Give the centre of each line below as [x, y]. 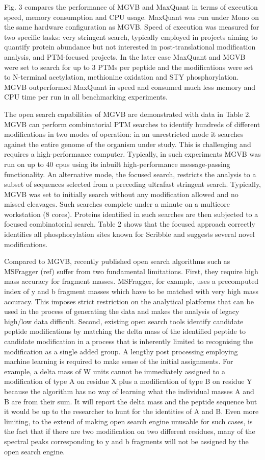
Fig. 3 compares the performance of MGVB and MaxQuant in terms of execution [131, 7]
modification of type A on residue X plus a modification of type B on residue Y [128, 381]
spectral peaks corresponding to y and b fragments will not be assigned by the [126, 441]
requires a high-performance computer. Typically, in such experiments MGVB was [132, 154]
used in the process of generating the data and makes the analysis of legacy [122, 311]
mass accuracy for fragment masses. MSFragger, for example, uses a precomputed [131, 281]
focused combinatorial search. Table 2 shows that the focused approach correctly [130, 224]
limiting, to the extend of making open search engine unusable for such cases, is [128, 421]
